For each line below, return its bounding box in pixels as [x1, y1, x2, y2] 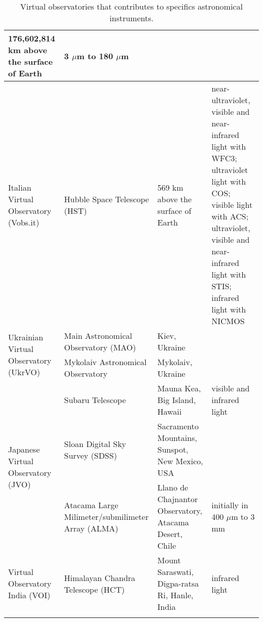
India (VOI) [8, 589, 51, 601]
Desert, [157, 528, 183, 540]
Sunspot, [157, 443, 189, 455]
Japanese [8, 443, 40, 455]
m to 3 [231, 510, 255, 522]
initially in [211, 499, 248, 511]
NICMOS [211, 315, 245, 327]
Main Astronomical [64, 330, 133, 341]
